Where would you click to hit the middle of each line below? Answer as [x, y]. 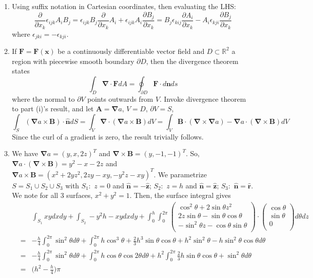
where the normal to [43, 98]
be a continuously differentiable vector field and [131, 51]
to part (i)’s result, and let [53, 109]
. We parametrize [180, 174]
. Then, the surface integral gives [180, 195]
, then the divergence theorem [192, 61]
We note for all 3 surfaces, [52, 195]
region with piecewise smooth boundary [73, 61]
